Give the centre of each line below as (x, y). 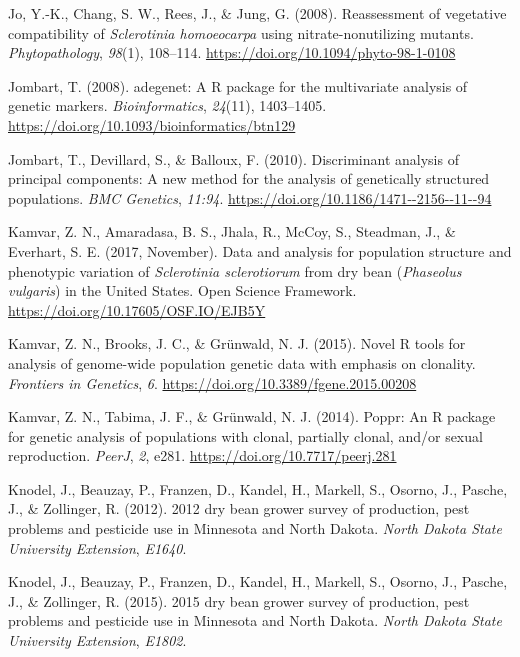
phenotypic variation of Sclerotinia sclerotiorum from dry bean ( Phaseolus (235, 270)
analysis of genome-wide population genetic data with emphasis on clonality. (242, 362)
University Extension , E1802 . (97, 640)
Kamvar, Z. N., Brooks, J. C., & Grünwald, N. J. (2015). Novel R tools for (237, 343)
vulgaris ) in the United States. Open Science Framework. (182, 290)
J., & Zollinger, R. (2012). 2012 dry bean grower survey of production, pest (239, 508)
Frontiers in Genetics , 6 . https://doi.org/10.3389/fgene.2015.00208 (212, 382)
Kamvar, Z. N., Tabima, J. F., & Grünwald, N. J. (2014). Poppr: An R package (252, 416)
